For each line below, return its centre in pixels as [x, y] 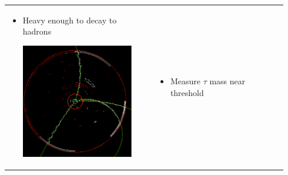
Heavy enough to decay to [70, 20]
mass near [227, 81]
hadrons [37, 31]
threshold [187, 92]
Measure [185, 81]
